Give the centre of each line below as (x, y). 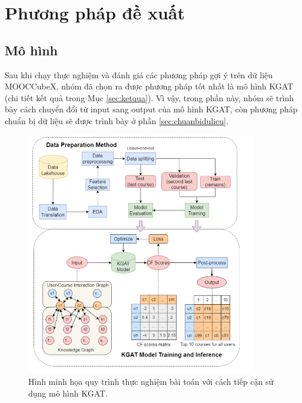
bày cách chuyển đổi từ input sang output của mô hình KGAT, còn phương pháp (151, 109)
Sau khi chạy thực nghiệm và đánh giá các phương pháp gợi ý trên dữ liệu (139, 74)
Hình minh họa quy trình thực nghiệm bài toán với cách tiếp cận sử (151, 382)
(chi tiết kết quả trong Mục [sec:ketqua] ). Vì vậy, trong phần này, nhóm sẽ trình (150, 97)
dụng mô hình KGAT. (68, 393)
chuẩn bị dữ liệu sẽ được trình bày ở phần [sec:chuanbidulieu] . (117, 120)
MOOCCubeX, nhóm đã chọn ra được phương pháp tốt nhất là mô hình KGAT (149, 86)
